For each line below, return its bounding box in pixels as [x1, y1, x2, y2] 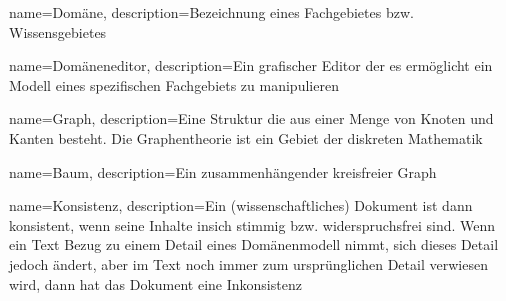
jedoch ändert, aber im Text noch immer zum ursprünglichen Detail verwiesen [9, 253, 488, 274]
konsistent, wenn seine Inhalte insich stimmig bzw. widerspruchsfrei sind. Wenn [9, 214, 496, 235]
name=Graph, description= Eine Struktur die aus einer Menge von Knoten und [9, 108, 494, 129]
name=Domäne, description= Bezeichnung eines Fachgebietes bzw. [9, 2, 414, 22]
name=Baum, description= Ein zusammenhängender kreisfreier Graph [9, 161, 437, 182]
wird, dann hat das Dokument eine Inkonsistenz [9, 273, 302, 294]
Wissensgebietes [9, 21, 107, 42]
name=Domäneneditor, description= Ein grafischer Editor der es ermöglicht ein [9, 55, 493, 76]
